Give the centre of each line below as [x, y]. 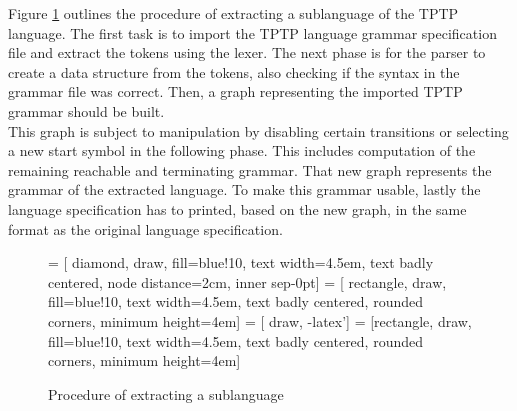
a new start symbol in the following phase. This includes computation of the [242, 150]
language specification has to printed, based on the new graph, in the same [237, 208]
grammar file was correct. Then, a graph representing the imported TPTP [235, 91]
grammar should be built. [86, 110]
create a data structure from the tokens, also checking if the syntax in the [234, 71]
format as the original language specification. [145, 228]
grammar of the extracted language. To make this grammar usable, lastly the [244, 189]
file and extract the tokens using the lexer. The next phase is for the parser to [247, 52]
